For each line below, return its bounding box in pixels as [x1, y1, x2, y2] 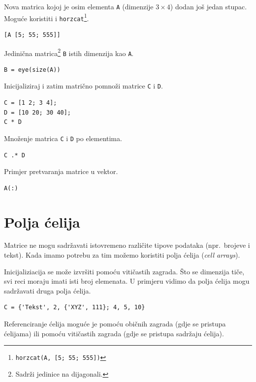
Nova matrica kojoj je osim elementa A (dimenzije [4, 1, 154, 11]
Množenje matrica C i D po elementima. [4, 133, 122, 143]
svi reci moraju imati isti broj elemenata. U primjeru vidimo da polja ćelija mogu [4, 276, 250, 286]
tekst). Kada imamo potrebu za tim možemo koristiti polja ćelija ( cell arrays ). [4, 250, 240, 260]
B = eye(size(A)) [4, 66, 61, 73]
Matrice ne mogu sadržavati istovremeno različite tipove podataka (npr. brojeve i [4, 240, 250, 250]
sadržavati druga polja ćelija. [4, 285, 91, 295]
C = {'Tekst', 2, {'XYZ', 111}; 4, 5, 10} [4, 304, 145, 311]
